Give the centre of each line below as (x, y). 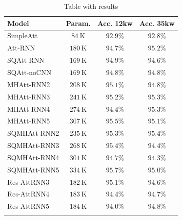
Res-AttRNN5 (29, 206)
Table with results (91, 6)
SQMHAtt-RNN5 (33, 169)
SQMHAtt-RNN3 (33, 145)
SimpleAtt (23, 36)
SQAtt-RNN (26, 60)
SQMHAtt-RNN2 (33, 133)
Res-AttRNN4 (29, 194)
